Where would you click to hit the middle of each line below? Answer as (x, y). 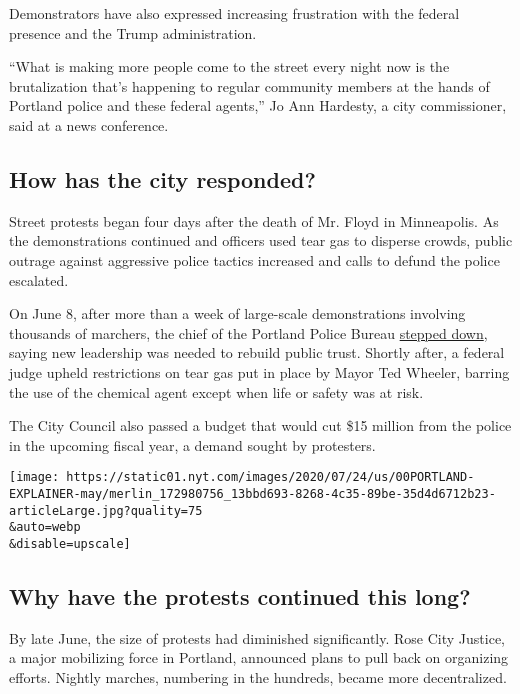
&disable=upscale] (70, 543)
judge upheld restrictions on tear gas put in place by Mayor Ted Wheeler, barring (259, 371)
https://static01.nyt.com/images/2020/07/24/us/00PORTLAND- (270, 477)
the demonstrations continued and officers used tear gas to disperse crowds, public (261, 240)
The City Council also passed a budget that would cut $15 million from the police (260, 425)
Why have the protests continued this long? (240, 595)
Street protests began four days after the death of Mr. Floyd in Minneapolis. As (254, 220)
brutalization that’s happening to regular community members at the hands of (249, 85)
